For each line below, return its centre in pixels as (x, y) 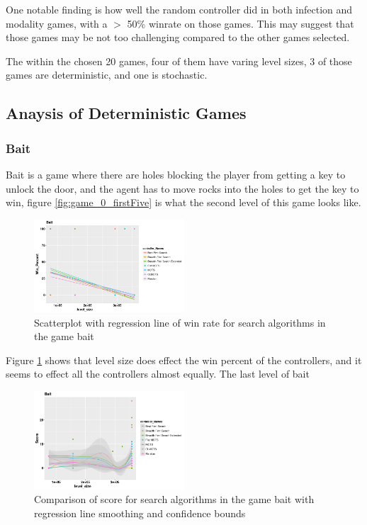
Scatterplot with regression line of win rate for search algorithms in (180, 322)
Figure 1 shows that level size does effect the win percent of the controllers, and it (184, 360)
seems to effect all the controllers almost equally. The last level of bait (158, 374)
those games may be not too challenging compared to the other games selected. (178, 37)
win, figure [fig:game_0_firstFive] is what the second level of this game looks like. (183, 202)
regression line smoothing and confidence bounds (140, 513)
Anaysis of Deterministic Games (126, 113)
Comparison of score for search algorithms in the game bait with (174, 499)
